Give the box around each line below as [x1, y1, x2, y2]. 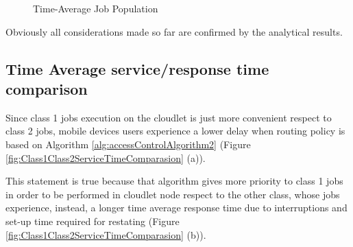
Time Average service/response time [5, 58, 269, 79]
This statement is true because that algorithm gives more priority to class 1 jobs [5, 174, 343, 188]
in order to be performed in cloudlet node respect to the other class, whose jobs [5, 187, 340, 201]
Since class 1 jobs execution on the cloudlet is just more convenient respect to [5, 110, 332, 124]
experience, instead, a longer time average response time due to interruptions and [5, 200, 348, 215]
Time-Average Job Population [33, 1, 158, 15]
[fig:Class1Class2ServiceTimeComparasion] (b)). [5, 227, 206, 242]
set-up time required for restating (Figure [5, 213, 180, 228]
